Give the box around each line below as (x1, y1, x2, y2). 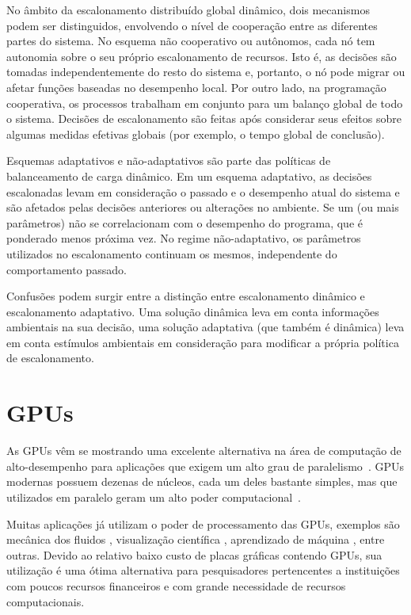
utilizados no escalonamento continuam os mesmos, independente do (6, 245, 337, 262)
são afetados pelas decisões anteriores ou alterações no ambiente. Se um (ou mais (6, 199, 399, 216)
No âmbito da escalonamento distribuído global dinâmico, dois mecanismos (6, 2, 370, 17)
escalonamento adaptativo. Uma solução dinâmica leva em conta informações (6, 303, 379, 319)
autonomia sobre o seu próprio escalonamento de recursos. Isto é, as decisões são (6, 48, 397, 64)
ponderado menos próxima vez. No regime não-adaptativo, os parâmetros (6, 230, 361, 246)
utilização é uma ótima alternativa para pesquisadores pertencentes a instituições (6, 562, 400, 579)
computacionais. (6, 593, 85, 609)
